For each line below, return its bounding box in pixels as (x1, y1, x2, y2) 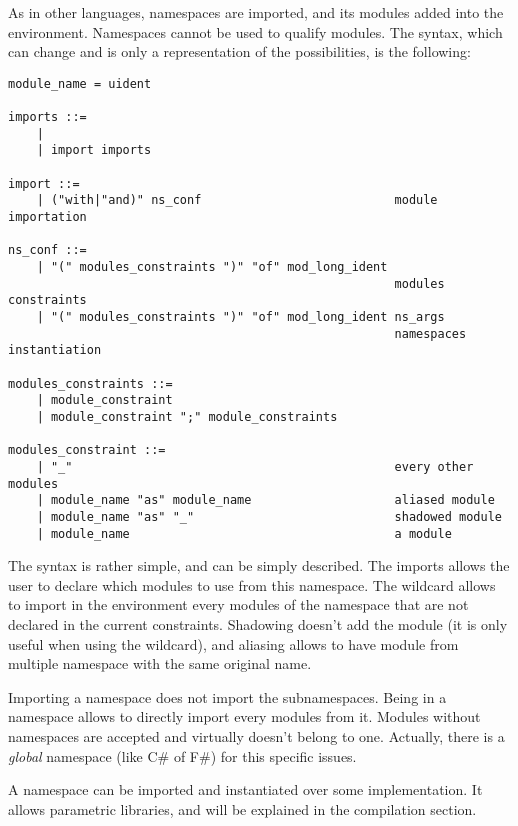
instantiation (8, 343, 102, 358)
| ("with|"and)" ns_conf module (36, 193, 438, 208)
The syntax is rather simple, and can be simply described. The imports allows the (8, 555, 510, 576)
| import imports (36, 143, 152, 158)
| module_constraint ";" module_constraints (36, 409, 338, 424)
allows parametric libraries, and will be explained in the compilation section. (8, 798, 477, 819)
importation (8, 210, 87, 225)
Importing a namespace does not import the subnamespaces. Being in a (8, 686, 447, 707)
